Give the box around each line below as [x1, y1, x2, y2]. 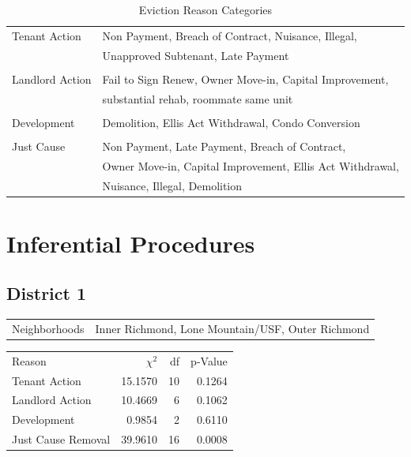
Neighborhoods [12, 320, 85, 336]
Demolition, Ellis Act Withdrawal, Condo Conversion [102, 114, 360, 130]
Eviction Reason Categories [138, 2, 273, 17]
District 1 [6, 281, 87, 305]
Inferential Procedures [6, 227, 255, 259]
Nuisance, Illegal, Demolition [102, 177, 243, 193]
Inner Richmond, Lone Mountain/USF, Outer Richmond [95, 320, 370, 336]
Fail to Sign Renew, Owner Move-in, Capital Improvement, [102, 70, 389, 87]
